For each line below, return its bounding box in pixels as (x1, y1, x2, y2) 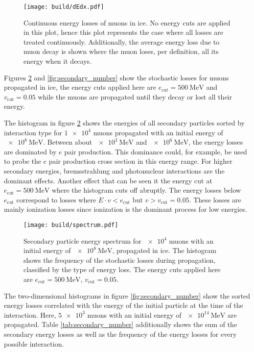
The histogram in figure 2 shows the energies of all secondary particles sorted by (4, 118, 245, 127)
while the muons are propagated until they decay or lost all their (38, 91, 232, 101)
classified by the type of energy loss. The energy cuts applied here (23, 264, 221, 275)
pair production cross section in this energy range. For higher (48, 156, 232, 166)
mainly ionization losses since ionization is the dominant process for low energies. (4, 204, 247, 214)
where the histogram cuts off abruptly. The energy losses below (51, 185, 241, 195)
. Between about (43, 137, 92, 147)
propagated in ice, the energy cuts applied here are (4, 82, 156, 92)
